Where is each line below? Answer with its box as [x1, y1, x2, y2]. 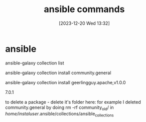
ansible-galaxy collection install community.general [5, 70, 111, 76]
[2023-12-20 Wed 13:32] [58, 20, 110, 26]
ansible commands [44, 4, 125, 15]
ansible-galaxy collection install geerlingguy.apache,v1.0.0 [5, 79, 126, 85]
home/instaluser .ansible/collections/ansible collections [5, 111, 114, 118]
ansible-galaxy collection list [5, 59, 64, 66]
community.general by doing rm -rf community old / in [5, 104, 114, 111]
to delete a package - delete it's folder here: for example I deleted [5, 99, 141, 105]
